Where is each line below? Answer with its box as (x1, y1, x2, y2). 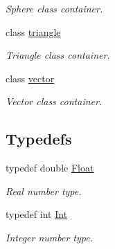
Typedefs (6, 128, 72, 149)
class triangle (6, 24, 61, 39)
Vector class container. (6, 94, 103, 109)
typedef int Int (6, 207, 68, 221)
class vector (6, 71, 55, 85)
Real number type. (6, 183, 82, 198)
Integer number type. (6, 230, 93, 244)
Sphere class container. (6, 1, 103, 15)
